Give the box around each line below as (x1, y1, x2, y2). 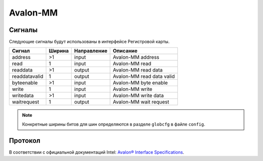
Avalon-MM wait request (113, 99, 169, 106)
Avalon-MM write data (113, 92, 164, 99)
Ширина (49, 48, 69, 54)
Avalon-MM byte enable (113, 79, 168, 86)
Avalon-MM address (113, 54, 160, 61)
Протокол (9, 136, 41, 144)
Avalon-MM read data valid (113, 73, 175, 80)
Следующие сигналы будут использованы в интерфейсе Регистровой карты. (9, 39, 170, 45)
